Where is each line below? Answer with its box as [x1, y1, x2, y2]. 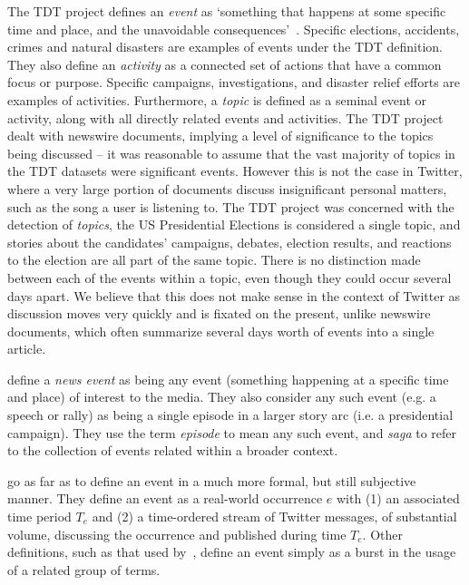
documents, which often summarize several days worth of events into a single [7, 321, 435, 340]
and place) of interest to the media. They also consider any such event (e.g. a [7, 387, 436, 406]
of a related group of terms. [7, 560, 161, 579]
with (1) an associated [336, 489, 460, 508]
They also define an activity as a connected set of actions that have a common [7, 54, 442, 73]
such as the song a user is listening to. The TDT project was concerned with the [7, 197, 454, 216]
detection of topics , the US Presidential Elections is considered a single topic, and [7, 215, 461, 234]
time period [7, 507, 72, 526]
